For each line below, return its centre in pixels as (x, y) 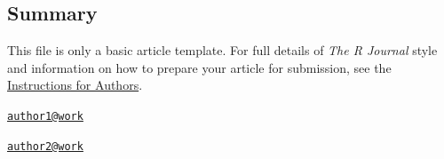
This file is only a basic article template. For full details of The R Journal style (222, 50)
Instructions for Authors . (75, 85)
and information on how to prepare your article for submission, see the (199, 67)
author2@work (45, 146)
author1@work (45, 116)
